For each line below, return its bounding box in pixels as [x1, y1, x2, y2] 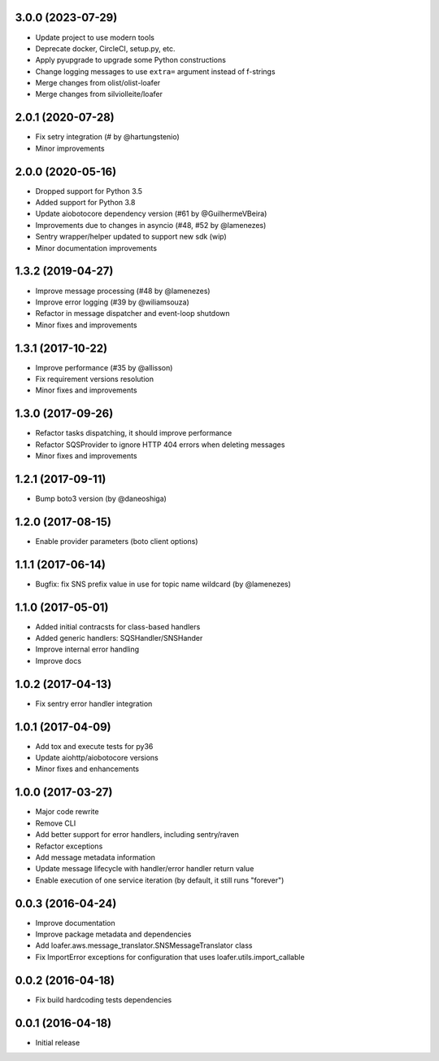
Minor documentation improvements [35, 243, 158, 252]
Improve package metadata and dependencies [35, 929, 192, 940]
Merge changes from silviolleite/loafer [35, 90, 163, 99]
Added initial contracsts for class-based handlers [35, 621, 201, 631]
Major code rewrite [35, 807, 99, 817]
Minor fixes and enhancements [35, 764, 140, 774]
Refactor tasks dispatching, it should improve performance [35, 428, 233, 438]
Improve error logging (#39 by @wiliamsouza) [35, 297, 190, 307]
